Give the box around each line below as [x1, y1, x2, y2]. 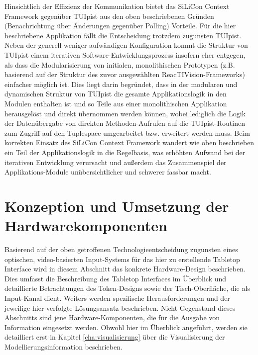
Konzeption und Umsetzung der [4, 195, 229, 216]
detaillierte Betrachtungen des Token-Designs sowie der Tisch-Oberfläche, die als [4, 283, 250, 293]
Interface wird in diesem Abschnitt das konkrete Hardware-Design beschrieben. [4, 264, 246, 274]
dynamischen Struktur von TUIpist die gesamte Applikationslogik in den [4, 89, 227, 99]
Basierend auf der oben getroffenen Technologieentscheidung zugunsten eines [4, 244, 238, 254]
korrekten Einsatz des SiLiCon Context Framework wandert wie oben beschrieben [4, 137, 255, 148]
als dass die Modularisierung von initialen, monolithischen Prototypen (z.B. [4, 59, 235, 70]
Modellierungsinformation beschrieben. [4, 341, 123, 352]
